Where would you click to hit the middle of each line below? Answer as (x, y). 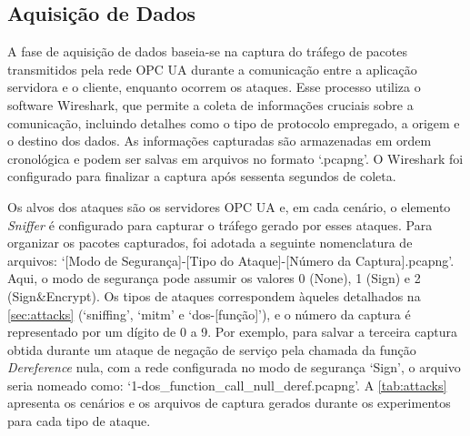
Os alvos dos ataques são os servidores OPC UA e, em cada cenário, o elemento (229, 206)
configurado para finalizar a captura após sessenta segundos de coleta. (202, 176)
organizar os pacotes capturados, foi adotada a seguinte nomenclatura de (210, 243)
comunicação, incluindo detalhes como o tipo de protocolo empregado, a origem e (234, 122)
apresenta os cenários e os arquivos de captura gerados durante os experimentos (229, 403)
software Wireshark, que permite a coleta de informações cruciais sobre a (210, 104)
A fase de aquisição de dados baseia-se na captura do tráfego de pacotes (207, 51)
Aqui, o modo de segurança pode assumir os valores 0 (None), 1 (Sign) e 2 (214, 278)
